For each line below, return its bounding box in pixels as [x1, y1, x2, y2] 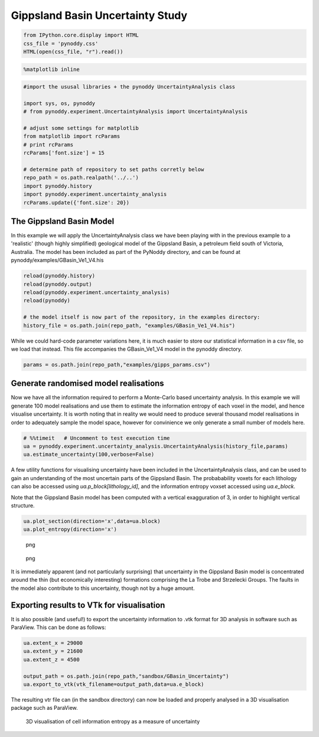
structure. [11, 502, 35, 509]
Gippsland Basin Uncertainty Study [11, 9, 188, 22]
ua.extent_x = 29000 [23, 640, 83, 647]
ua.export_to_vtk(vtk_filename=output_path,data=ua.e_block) [23, 681, 204, 688]
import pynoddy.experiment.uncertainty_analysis [23, 191, 167, 198]
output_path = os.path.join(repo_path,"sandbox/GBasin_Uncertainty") [23, 673, 229, 679]
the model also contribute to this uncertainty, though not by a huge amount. [11, 585, 195, 592]
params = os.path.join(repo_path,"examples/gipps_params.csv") [23, 361, 211, 368]
